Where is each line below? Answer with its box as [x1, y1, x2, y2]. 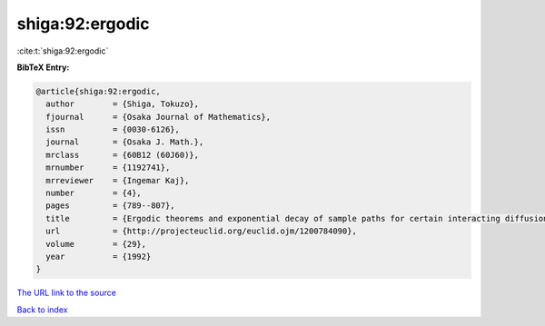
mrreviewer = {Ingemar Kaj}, [45, 175, 190, 185]
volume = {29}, [45, 239, 147, 249]
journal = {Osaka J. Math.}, [45, 137, 204, 147]
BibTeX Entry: [16, 62, 70, 73]
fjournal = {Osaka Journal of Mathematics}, [45, 112, 272, 122]
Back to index [16, 304, 68, 315]
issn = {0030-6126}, [45, 124, 181, 135]
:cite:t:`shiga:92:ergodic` [16, 45, 109, 56]
